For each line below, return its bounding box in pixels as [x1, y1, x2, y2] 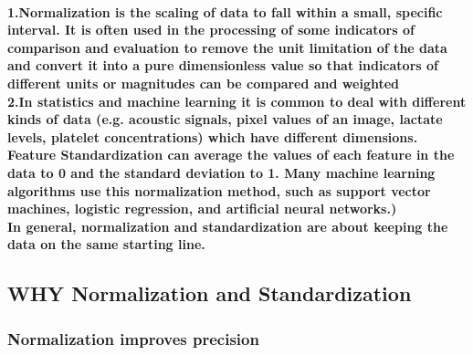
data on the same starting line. [7, 235, 205, 254]
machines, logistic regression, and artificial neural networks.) [7, 199, 397, 218]
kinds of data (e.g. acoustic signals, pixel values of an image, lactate [7, 110, 443, 129]
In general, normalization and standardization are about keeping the [7, 216, 448, 235]
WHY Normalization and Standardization [7, 279, 412, 308]
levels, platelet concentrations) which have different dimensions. [7, 127, 418, 146]
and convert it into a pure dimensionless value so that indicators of [7, 56, 438, 75]
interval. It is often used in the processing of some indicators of [7, 20, 415, 39]
